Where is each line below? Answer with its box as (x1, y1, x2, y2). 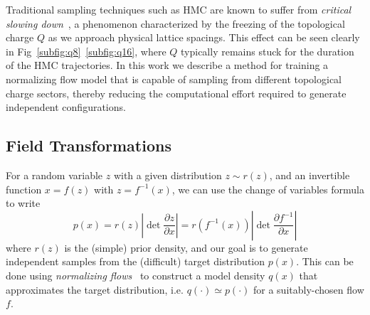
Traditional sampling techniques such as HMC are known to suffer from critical (6, 2, 351, 16)
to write (6, 196, 41, 210)
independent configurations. (6, 100, 126, 114)
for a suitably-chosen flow (253, 282, 364, 297)
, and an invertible (269, 167, 350, 182)
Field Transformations (6, 134, 171, 156)
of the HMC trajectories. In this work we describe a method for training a (6, 58, 329, 73)
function (6, 181, 42, 196)
